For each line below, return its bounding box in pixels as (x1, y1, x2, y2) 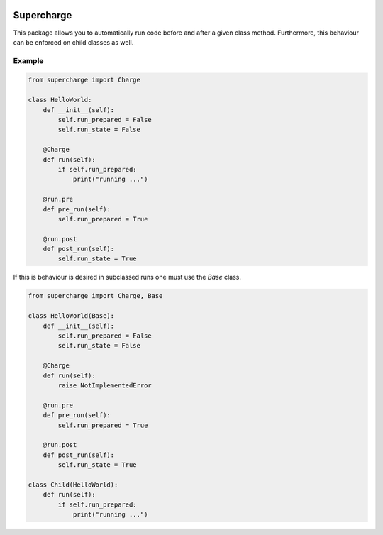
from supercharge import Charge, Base (28, 292, 163, 300)
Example (13, 55, 44, 65)
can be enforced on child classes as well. (13, 38, 134, 46)
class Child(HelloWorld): (28, 480, 118, 489)
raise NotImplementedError (57, 381, 152, 390)
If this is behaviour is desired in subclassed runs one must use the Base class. (13, 273, 241, 282)
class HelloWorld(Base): (28, 312, 115, 320)
